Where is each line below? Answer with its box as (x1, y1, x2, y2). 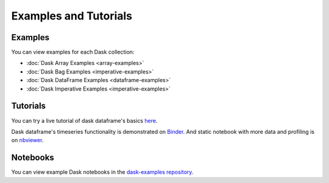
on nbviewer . (11, 137, 44, 144)
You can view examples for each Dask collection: (11, 49, 135, 56)
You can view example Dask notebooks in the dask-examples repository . (11, 168, 194, 176)
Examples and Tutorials (11, 9, 133, 22)
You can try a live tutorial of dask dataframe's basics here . (11, 117, 158, 124)
